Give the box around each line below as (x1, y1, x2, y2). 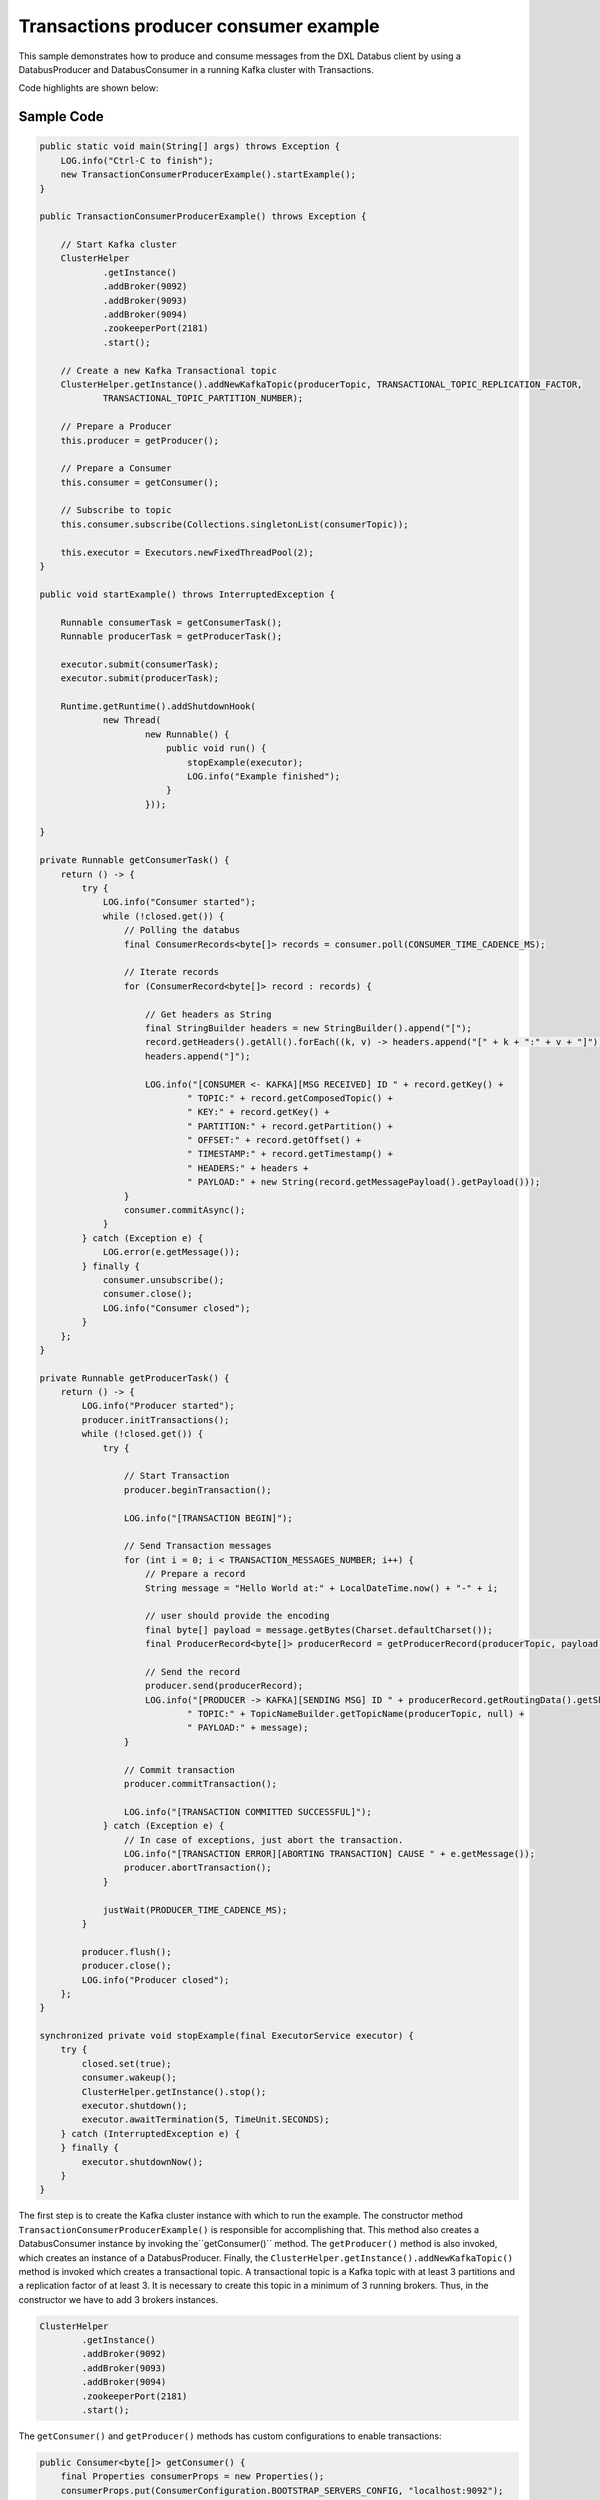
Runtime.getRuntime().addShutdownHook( (60, 700, 257, 712)
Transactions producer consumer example (18, 15, 380, 37)
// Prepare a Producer (60, 421, 172, 432)
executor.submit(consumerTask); (60, 658, 220, 670)
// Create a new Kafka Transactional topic (60, 365, 277, 376)
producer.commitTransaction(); (123, 1778, 277, 1790)
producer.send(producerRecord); (145, 1680, 304, 1692)
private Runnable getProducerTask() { (39, 1372, 230, 1384)
